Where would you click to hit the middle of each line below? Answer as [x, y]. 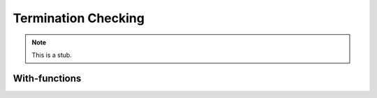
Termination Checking [79, 18]
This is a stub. [52, 55]
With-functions [47, 78]
